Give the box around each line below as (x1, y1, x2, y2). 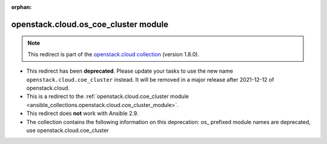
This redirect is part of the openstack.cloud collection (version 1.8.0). (27, 50, 200, 57)
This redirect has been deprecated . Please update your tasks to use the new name (26, 67, 233, 75)
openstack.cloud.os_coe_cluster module (11, 19, 169, 30)
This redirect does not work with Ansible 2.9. (26, 110, 139, 117)
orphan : (11, 4, 32, 10)
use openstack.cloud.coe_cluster (26, 126, 109, 134)
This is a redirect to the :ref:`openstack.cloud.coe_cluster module (26, 93, 189, 100)
